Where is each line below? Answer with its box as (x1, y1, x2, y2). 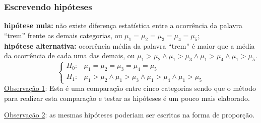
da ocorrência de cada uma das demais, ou (4, 50, 135, 61)
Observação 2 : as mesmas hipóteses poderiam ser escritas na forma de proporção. (4, 109, 255, 120)
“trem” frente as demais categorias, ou (4, 30, 122, 40)
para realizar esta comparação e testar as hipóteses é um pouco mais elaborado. (4, 92, 250, 103)
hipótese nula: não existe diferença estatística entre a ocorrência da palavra (4, 20, 243, 31)
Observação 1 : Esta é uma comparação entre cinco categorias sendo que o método (4, 83, 256, 93)
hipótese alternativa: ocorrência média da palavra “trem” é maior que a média (4, 40, 255, 51)
